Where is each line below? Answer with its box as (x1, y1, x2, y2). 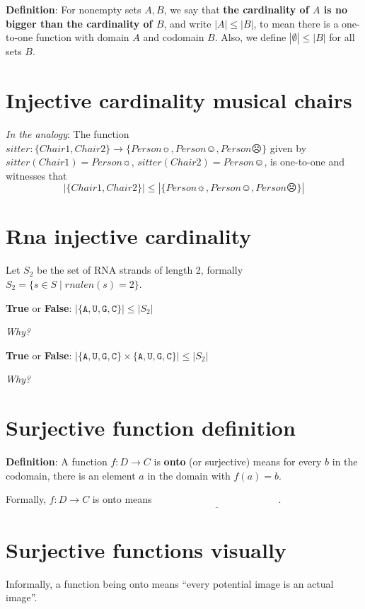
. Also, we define (214, 30, 286, 45)
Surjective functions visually (6, 535, 286, 564)
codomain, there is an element (6, 468, 136, 482)
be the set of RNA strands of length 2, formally (37, 262, 243, 277)
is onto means (92, 492, 152, 506)
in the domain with (147, 468, 231, 482)
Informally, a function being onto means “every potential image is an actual (6, 576, 334, 591)
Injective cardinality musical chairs (6, 85, 352, 114)
